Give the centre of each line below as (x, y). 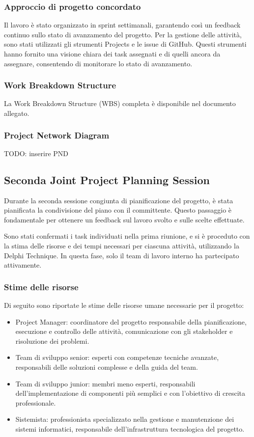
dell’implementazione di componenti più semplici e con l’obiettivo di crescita (130, 393)
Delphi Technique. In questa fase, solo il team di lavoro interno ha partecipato (122, 255)
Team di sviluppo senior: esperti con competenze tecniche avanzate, (117, 357)
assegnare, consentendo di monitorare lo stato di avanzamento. (98, 63)
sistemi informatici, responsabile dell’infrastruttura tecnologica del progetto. (130, 428)
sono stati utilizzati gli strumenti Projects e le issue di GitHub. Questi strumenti (125, 44)
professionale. (36, 402)
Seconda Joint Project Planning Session (107, 179)
